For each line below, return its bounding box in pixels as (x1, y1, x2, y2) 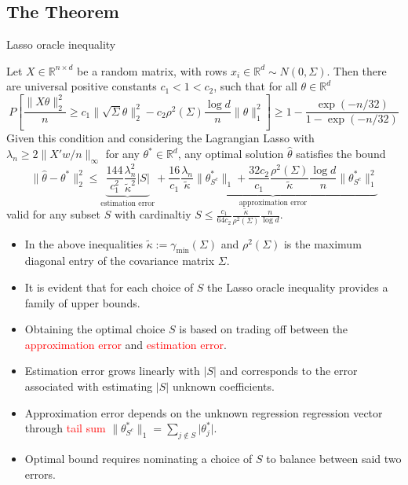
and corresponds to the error (220, 362, 358, 379)
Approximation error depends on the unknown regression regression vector (24, 404, 383, 421)
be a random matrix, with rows (77, 62, 228, 79)
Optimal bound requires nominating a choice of (24, 450, 253, 467)
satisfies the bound (296, 145, 386, 162)
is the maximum (283, 235, 362, 252)
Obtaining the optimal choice (24, 321, 166, 337)
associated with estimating (24, 378, 153, 395)
